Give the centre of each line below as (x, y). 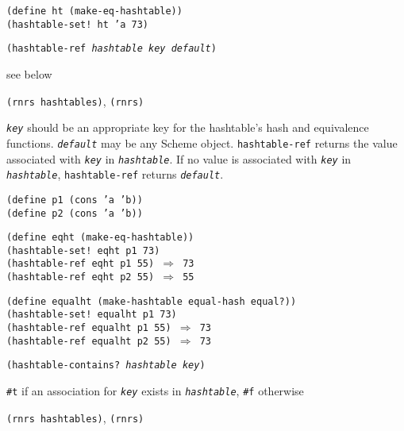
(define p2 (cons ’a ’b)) (75, 213)
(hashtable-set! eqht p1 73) (83, 250)
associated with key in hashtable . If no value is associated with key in (179, 158)
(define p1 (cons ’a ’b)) (75, 200)
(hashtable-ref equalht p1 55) (89, 328)
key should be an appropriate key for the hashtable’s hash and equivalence (188, 127)
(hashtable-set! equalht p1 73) (92, 315)
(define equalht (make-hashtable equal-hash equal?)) (152, 301)
